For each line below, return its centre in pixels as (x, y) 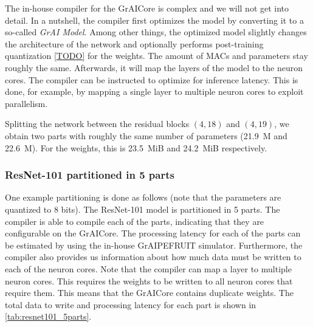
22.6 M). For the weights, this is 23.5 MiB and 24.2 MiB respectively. (136, 147)
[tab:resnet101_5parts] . (48, 316)
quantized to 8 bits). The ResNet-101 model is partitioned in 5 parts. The (143, 209)
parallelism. (26, 103)
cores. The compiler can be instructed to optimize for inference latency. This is (152, 79)
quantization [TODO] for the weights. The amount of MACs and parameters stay (156, 56)
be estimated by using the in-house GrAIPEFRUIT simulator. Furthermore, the (154, 245)
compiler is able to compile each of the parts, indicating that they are (135, 221)
